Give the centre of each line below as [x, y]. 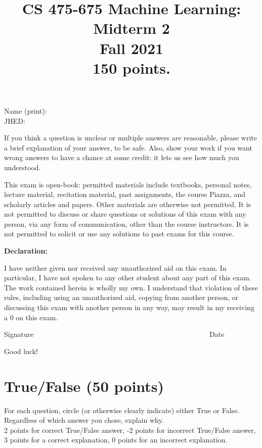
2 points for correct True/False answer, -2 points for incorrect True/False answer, [130, 430]
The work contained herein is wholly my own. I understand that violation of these [131, 287]
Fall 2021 [132, 48]
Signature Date [114, 334]
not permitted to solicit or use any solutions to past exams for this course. [119, 234]
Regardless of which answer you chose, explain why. [84, 420]
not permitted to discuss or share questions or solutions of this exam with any [125, 214]
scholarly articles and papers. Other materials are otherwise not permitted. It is [128, 204]
